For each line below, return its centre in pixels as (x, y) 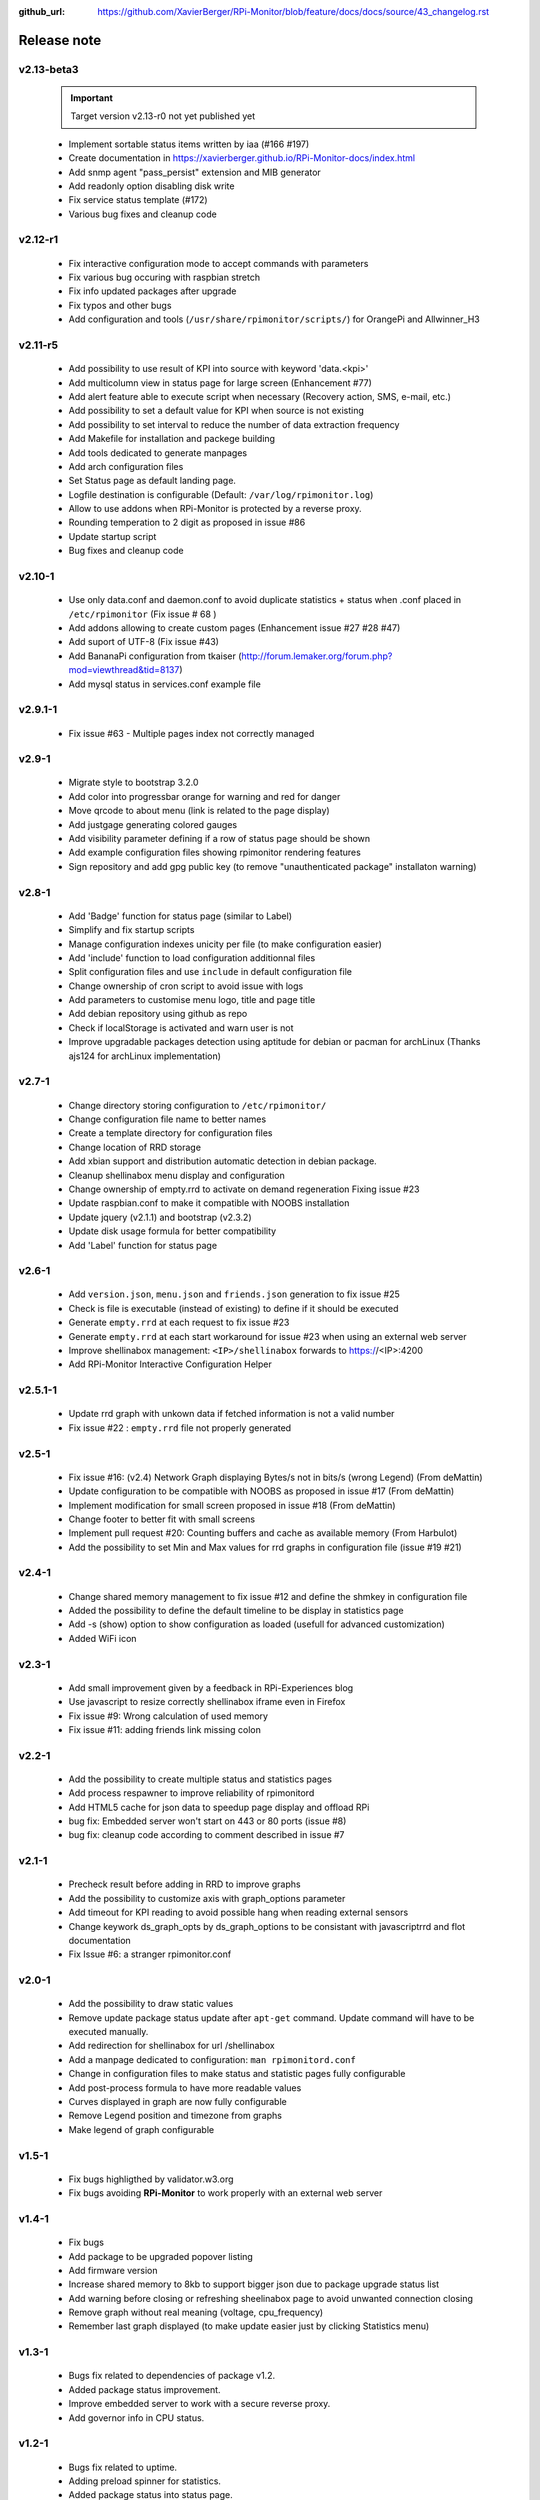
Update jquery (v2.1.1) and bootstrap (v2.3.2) (160, 1217)
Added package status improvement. (144, 2389)
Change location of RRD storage (135, 1147)
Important (92, 97)
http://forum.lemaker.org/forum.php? (317, 656)
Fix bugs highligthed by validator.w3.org (151, 2179)
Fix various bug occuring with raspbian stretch (164, 277)
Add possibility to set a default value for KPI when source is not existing (216, 411)
